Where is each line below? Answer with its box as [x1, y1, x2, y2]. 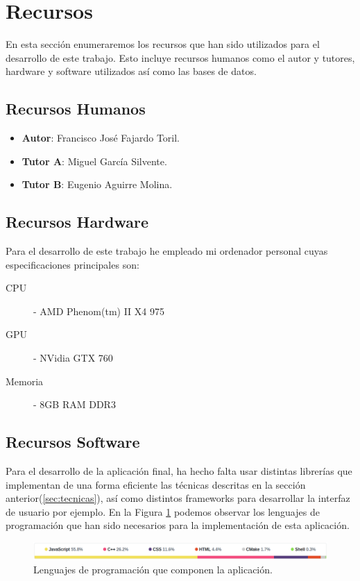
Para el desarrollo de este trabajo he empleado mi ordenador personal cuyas [6, 244, 328, 258]
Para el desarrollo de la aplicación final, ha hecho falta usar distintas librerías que [6, 464, 352, 478]
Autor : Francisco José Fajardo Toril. [22, 130, 180, 145]
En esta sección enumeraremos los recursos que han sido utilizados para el [6, 37, 320, 51]
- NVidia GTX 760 [33, 351, 113, 365]
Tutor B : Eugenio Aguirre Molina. [22, 177, 173, 192]
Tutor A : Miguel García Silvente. [22, 153, 167, 168]
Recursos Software [6, 431, 140, 453]
